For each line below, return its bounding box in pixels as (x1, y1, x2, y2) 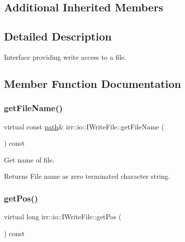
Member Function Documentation (4, 76, 182, 91)
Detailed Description (4, 29, 112, 44)
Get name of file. (4, 154, 55, 164)
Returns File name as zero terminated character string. (4, 171, 170, 181)
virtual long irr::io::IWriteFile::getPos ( (4, 211, 121, 222)
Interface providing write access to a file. (4, 51, 126, 62)
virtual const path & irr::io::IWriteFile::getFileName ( (4, 121, 164, 131)
